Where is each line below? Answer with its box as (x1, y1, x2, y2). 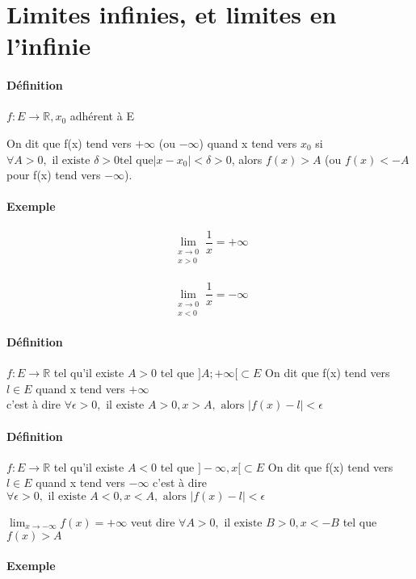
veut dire (130, 513, 175, 530)
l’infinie (6, 29, 91, 62)
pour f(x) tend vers (6, 166, 101, 183)
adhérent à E (69, 107, 134, 124)
